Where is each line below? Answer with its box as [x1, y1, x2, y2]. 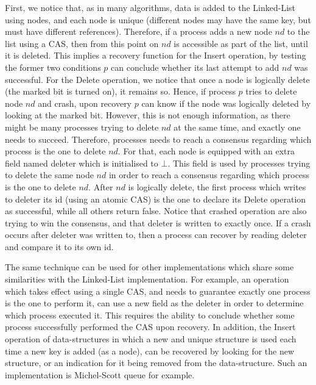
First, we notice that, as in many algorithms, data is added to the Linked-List [5, 1, 296, 13]
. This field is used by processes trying [167, 156, 311, 169]
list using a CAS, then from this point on [5, 37, 159, 49]
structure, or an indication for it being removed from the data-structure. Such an [5, 356, 307, 369]
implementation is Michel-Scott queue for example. [5, 368, 195, 381]
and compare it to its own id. [5, 240, 114, 253]
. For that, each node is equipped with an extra [118, 145, 295, 157]
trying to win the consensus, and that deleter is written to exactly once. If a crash [5, 216, 311, 229]
